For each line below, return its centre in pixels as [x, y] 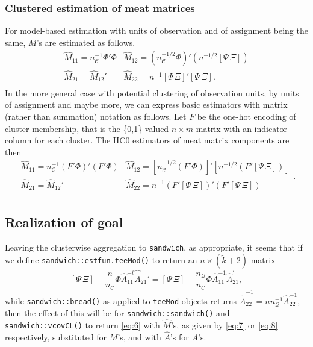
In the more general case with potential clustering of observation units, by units [152, 92]
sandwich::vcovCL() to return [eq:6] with [82, 324]
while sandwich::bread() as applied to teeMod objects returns [121, 300]
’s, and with [139, 336]
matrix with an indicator [242, 128]
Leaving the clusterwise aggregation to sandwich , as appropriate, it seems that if [154, 247]
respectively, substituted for [56, 336]
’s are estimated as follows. [86, 42]
